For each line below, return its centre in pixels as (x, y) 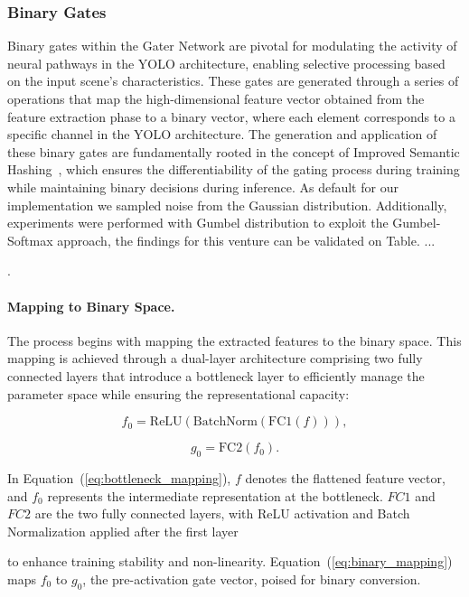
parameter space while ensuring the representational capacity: (178, 393)
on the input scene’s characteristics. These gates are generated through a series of (233, 81)
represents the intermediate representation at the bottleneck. (215, 495)
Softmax (30, 240)
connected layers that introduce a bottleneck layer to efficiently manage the (216, 375)
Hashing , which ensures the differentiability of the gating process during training (234, 169)
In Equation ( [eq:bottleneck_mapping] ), (119, 477)
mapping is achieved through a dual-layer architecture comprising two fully (215, 358)
